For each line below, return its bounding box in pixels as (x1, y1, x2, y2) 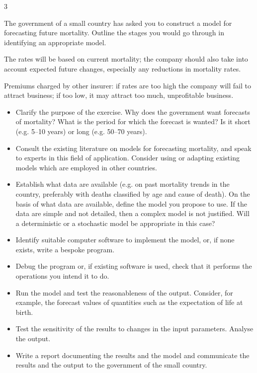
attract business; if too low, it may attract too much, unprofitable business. (4, 90, 234, 100)
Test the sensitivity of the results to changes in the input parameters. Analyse (15, 323, 254, 334)
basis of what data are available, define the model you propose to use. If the (15, 198, 247, 209)
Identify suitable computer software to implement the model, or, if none (15, 234, 235, 245)
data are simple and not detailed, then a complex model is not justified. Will (15, 208, 250, 219)
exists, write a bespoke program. (15, 244, 115, 254)
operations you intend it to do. (15, 271, 109, 281)
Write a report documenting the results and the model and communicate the (15, 350, 250, 360)
